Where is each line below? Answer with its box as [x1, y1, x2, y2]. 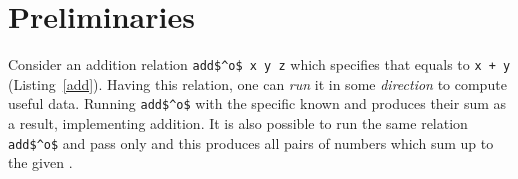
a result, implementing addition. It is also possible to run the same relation [8, 113, 468, 134]
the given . [8, 152, 73, 173]
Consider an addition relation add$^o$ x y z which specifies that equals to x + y [8, 54, 511, 75]
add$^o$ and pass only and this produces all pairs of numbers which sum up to [8, 132, 494, 153]
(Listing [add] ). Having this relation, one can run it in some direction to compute [8, 73, 507, 94]
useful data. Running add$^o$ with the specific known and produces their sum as [8, 93, 507, 114]
